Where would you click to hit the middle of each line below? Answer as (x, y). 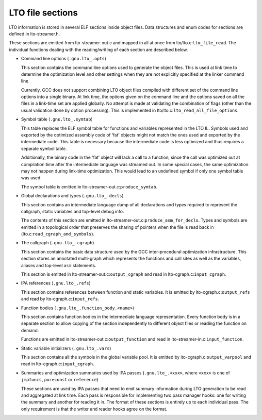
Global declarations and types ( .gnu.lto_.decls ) (72, 196)
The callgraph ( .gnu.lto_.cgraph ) (57, 243)
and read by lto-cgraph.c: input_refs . (60, 299)
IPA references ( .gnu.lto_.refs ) (56, 283)
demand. (30, 330)
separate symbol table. (44, 149)
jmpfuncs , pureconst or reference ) (60, 380)
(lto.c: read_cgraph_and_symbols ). (58, 234)
